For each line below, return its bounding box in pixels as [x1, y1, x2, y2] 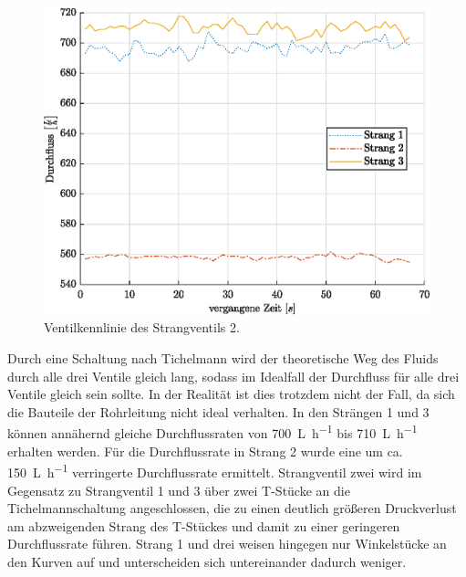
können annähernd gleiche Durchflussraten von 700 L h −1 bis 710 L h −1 [7, 421, 418, 443]
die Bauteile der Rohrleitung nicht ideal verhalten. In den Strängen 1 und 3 [7, 402, 430, 421]
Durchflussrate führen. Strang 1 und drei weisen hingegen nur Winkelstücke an [7, 534, 447, 553]
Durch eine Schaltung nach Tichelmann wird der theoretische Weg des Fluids [7, 349, 439, 368]
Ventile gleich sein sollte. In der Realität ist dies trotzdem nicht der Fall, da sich [7, 384, 455, 404]
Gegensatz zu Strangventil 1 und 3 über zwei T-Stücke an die [7, 480, 350, 499]
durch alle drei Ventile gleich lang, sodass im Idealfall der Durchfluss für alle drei [7, 366, 460, 385]
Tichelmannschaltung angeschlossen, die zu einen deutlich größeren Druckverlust [7, 498, 457, 518]
